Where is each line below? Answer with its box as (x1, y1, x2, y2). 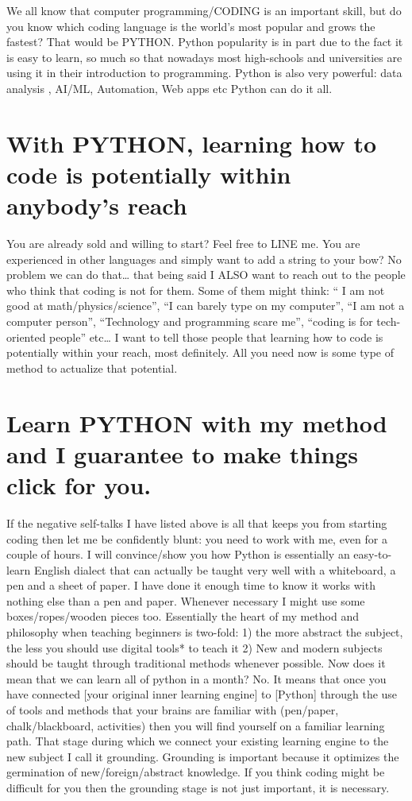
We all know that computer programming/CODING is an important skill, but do (6, 2, 402, 18)
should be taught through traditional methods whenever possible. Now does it (6, 655, 386, 671)
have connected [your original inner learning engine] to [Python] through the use (6, 686, 398, 702)
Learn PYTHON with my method (6, 406, 387, 439)
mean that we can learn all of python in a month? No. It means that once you (6, 670, 387, 687)
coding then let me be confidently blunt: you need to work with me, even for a (6, 530, 387, 547)
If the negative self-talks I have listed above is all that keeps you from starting (6, 514, 387, 531)
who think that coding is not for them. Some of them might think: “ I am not (6, 281, 385, 298)
